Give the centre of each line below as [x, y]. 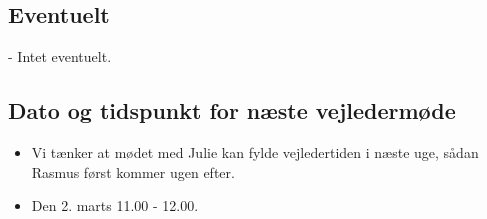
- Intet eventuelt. [60, 56]
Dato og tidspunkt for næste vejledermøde [232, 110]
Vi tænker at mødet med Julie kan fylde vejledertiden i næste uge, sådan [255, 152]
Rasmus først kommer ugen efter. [133, 171]
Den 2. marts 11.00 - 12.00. [115, 205]
